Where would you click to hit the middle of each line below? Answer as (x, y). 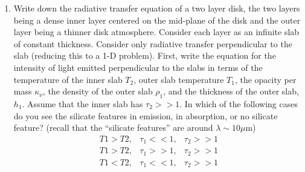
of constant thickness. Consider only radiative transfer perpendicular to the (153, 43)
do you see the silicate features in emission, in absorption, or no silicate (146, 115)
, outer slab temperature (179, 79)
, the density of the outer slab (98, 91)
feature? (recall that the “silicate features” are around (113, 127)
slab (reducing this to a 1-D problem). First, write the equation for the (145, 55)
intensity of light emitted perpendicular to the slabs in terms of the (138, 67)
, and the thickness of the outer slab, (231, 91)
